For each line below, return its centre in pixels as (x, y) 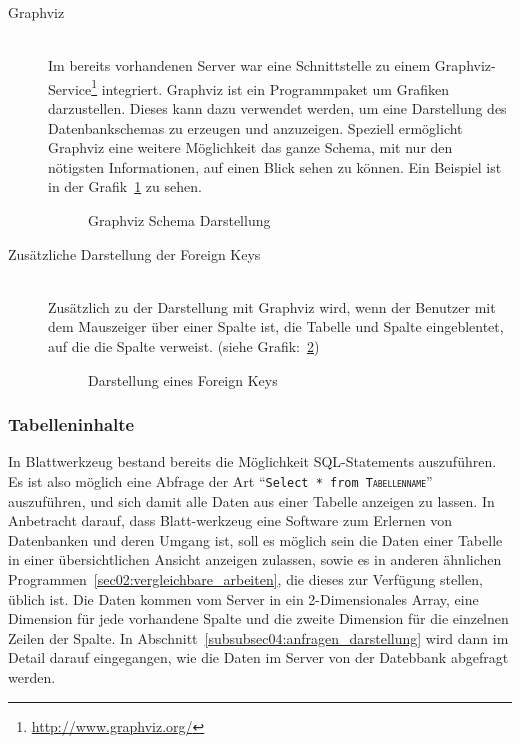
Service (70, 88)
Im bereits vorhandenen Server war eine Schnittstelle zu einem (239, 65)
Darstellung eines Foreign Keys (183, 379)
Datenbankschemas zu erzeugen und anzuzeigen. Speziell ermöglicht (255, 127)
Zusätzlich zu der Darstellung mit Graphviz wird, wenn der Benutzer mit (272, 306)
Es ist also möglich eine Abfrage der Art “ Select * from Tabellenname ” (220, 480)
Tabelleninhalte (71, 424)
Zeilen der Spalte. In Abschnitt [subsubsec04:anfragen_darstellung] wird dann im (258, 637)
